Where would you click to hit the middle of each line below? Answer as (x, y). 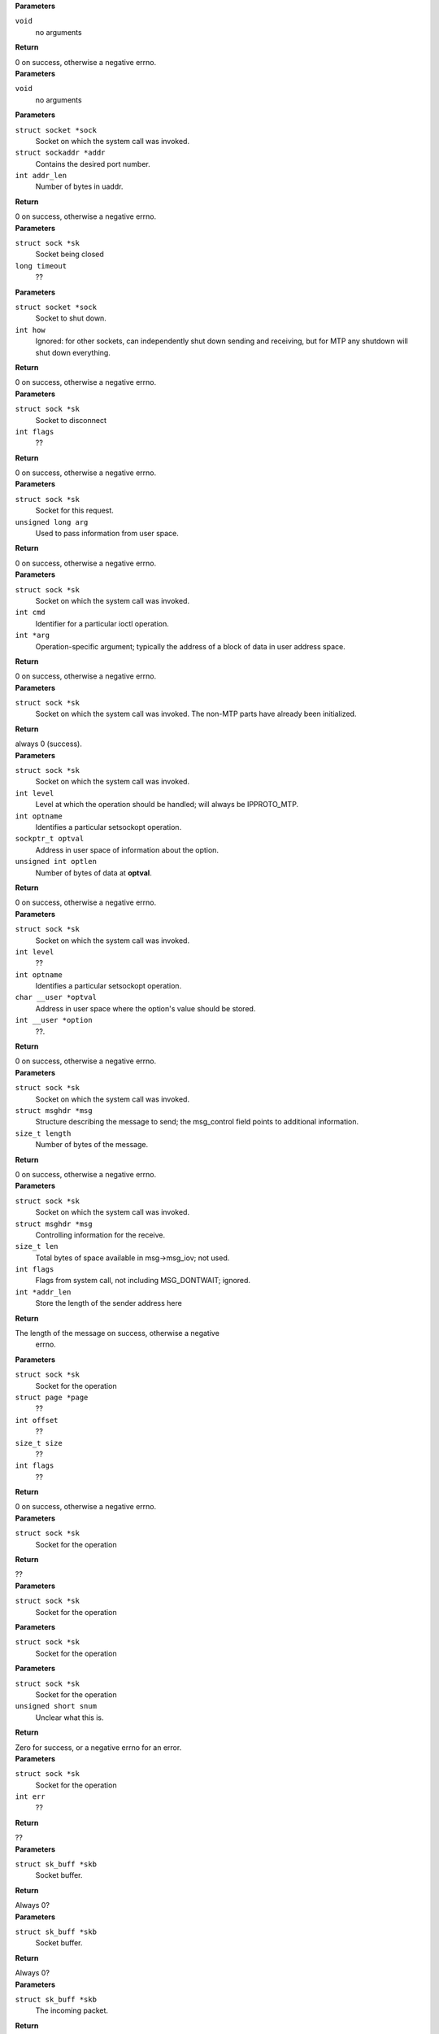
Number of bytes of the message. (92, 1145)
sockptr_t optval (50, 839)
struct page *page (52, 1397)
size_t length (43, 1133)
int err (30, 1797)
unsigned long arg (52, 522)
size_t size (39, 1443)
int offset (37, 1420)
